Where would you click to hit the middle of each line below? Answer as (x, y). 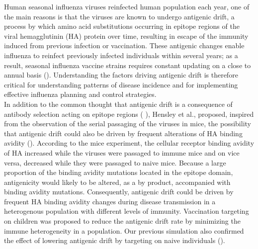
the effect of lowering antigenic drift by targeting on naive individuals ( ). (115, 240)
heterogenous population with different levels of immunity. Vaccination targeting (127, 211)
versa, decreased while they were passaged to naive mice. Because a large (115, 162)
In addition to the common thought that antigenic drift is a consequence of (118, 104)
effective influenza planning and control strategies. (80, 94)
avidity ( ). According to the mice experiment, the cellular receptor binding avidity (129, 143)
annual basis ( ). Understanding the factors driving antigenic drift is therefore (121, 75)
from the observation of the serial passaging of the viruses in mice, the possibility (128, 124)
